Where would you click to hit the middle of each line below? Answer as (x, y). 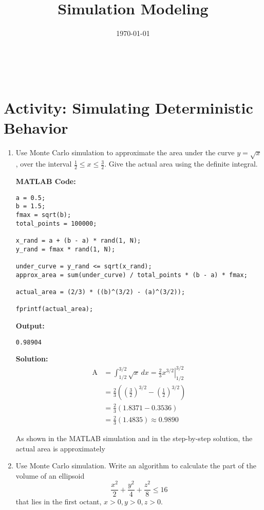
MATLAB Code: (46, 181)
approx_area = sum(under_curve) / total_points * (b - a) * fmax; (131, 275)
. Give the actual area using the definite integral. (181, 164)
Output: (30, 325)
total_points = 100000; (56, 223)
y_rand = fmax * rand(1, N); (65, 249)
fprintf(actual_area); (54, 309)
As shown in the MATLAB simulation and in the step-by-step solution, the (134, 438)
